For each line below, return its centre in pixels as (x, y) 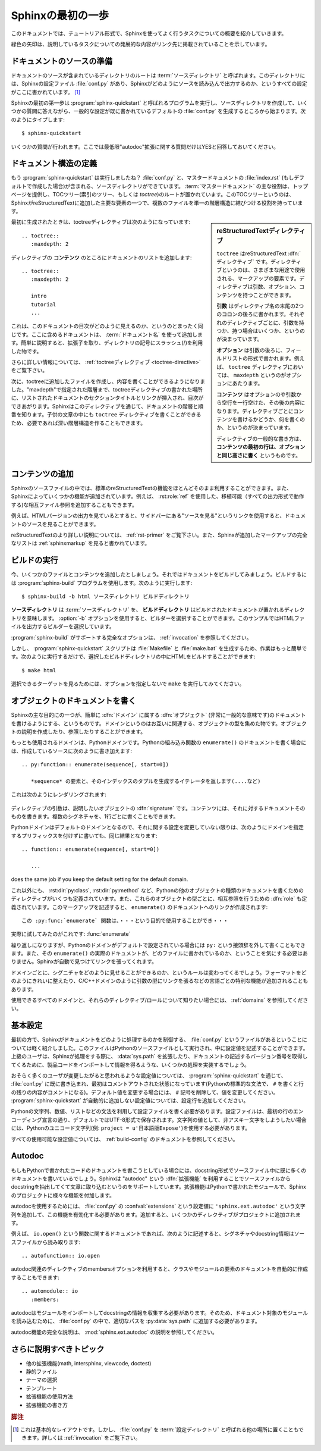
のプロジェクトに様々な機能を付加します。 (63, 1195)
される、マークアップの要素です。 (258, 278)
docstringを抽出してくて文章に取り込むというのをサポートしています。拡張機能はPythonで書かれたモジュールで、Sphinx (158, 1187)
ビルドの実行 (34, 560)
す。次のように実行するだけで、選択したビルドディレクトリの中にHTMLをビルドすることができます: (133, 657)
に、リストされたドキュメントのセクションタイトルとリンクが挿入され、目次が (107, 398)
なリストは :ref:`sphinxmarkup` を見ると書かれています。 (81, 543)
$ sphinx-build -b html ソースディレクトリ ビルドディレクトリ (106, 597)
